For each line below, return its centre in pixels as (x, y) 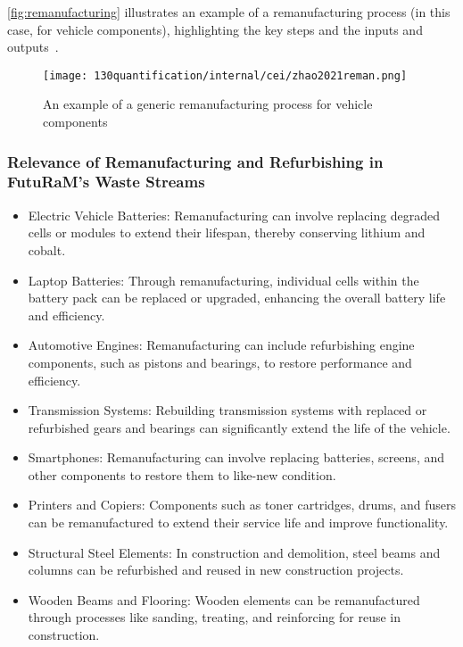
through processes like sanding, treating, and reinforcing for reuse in (214, 617)
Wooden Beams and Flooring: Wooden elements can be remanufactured (224, 599)
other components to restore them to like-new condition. (182, 474)
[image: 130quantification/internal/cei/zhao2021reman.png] (225, 75)
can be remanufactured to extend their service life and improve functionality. (238, 523)
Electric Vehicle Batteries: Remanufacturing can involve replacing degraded (234, 215)
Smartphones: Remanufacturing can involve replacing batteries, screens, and (236, 457)
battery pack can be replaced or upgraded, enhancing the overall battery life (237, 298)
